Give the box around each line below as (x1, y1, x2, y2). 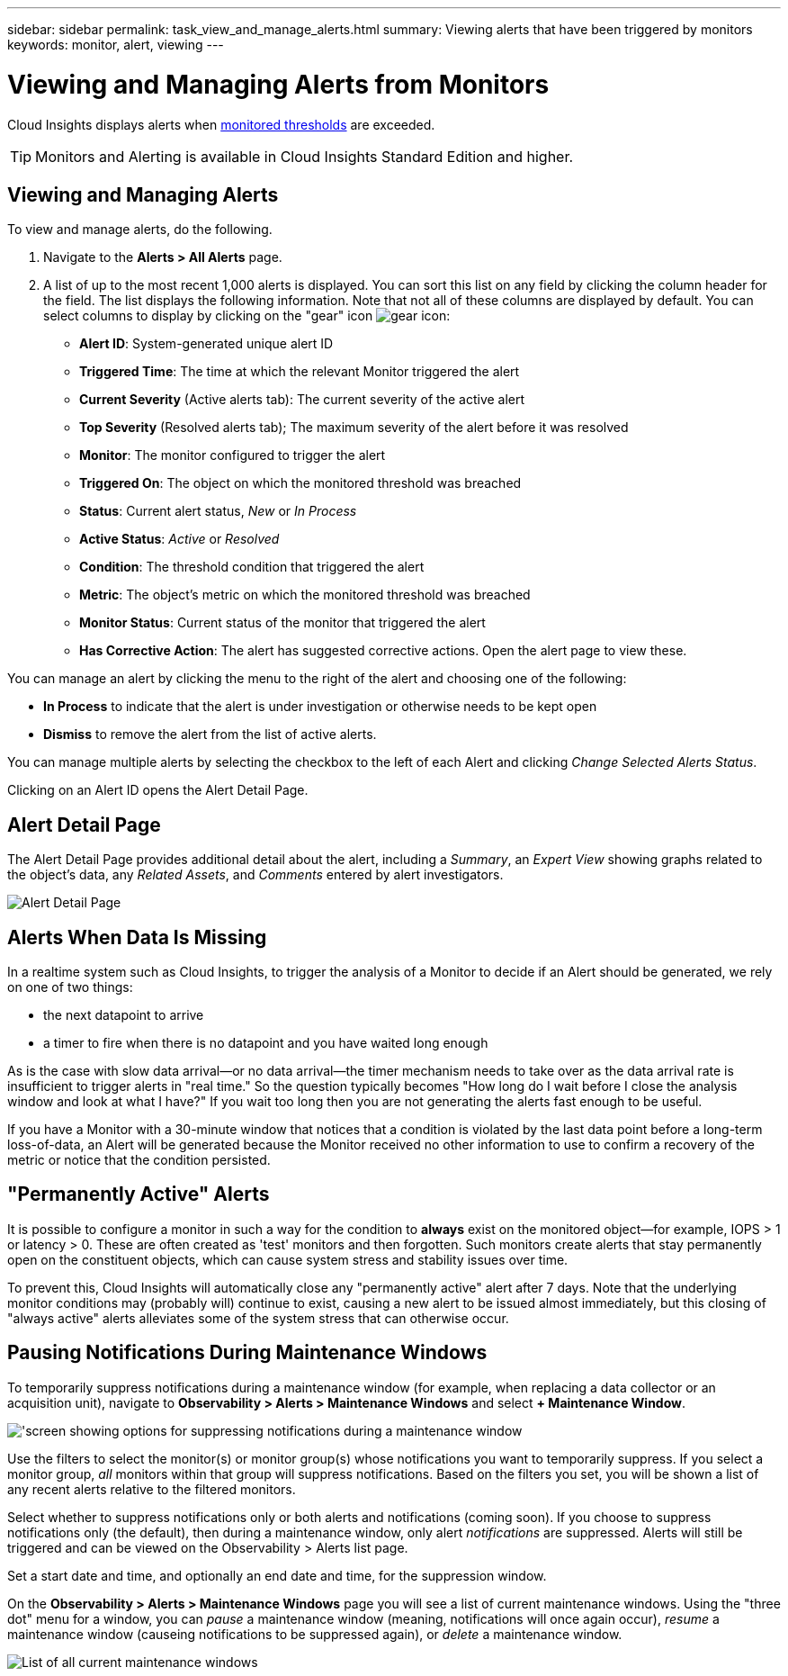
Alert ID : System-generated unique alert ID (79, 336, 334, 352)
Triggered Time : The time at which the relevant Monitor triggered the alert (79, 364, 520, 380)
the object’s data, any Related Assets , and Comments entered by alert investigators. (7, 867, 504, 883)
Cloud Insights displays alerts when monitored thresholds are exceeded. (7, 116, 435, 132)
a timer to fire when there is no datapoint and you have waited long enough (43, 1035, 488, 1051)
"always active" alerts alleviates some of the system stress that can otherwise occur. (7, 1310, 509, 1326)
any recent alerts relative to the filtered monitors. (7, 1481, 296, 1497)
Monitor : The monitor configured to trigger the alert (79, 447, 386, 464)
